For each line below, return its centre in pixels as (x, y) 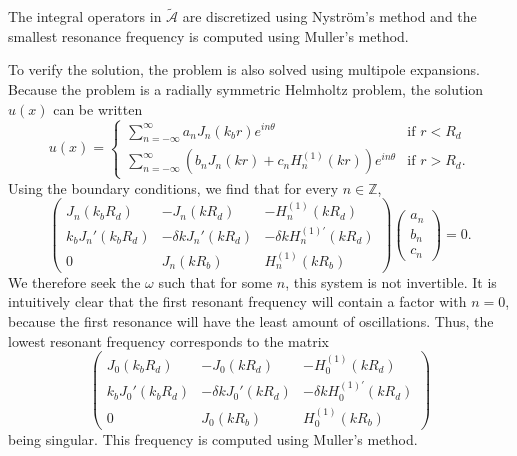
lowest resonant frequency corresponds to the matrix (168, 340)
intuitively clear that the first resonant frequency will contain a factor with (237, 301)
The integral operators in (85, 16)
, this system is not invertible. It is (391, 281)
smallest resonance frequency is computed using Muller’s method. (208, 35)
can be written (98, 108)
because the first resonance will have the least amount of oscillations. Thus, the (251, 320)
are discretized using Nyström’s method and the (329, 16)
